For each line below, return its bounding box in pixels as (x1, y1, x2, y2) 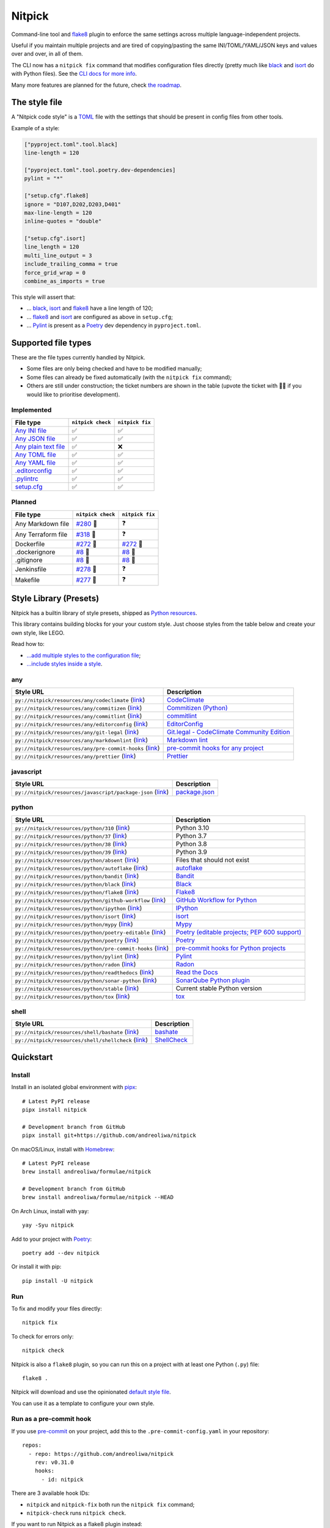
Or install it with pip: (11, 1263, 62, 1271)
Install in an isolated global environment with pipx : (11, 1084, 137, 1091)
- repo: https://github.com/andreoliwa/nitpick (28, 1450, 174, 1457)
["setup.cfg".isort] (24, 235, 86, 242)
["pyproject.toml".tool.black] (24, 141, 119, 148)
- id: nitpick (41, 1476, 84, 1483)
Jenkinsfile (15, 565, 47, 574)
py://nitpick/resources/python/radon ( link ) (15, 960, 136, 968)
